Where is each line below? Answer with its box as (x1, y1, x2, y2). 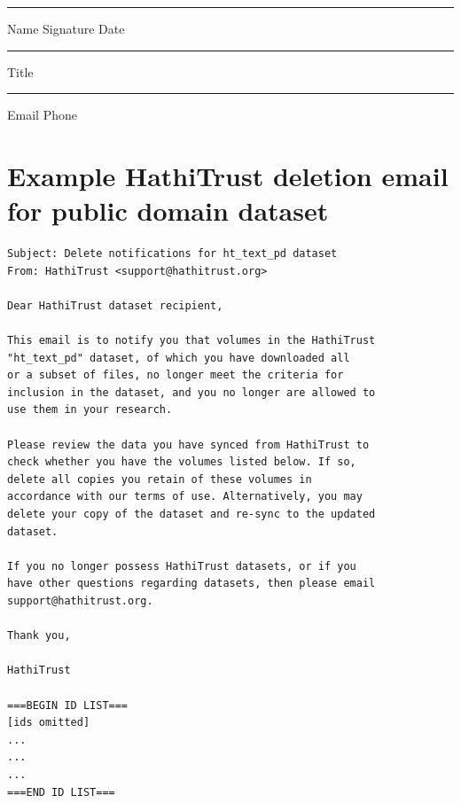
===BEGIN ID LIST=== (7, 698, 129, 712)
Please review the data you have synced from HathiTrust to (7, 438, 370, 451)
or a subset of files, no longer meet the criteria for (7, 369, 344, 382)
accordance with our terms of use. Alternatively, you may (7, 490, 363, 503)
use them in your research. (7, 403, 173, 417)
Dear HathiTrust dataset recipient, (7, 299, 223, 312)
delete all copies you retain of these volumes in (7, 472, 312, 486)
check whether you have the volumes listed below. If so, (7, 456, 356, 469)
